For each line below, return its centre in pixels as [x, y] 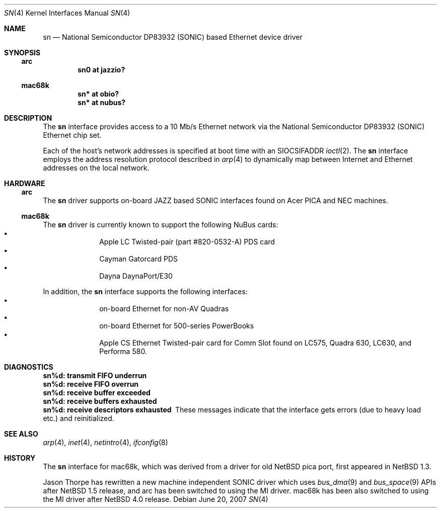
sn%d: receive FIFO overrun [91, 384]
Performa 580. [123, 351]
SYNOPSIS [22, 53]
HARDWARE [25, 183]
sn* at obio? [98, 94]
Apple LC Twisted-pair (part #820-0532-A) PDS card [187, 242]
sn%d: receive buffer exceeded [97, 393]
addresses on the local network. [96, 168]
